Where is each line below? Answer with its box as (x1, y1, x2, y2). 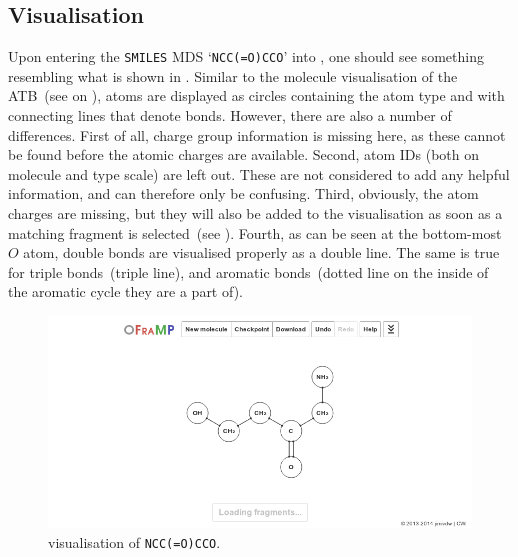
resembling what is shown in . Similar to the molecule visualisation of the (8, 65, 458, 86)
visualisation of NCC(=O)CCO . (48, 531, 221, 552)
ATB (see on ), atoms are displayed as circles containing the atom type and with (8, 85, 505, 106)
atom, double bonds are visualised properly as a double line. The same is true (23, 242, 500, 263)
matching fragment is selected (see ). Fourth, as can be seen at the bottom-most (8, 222, 502, 243)
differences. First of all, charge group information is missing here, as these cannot (8, 124, 506, 145)
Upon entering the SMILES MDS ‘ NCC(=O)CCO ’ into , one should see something (8, 46, 484, 67)
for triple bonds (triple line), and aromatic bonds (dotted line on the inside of (8, 261, 489, 282)
